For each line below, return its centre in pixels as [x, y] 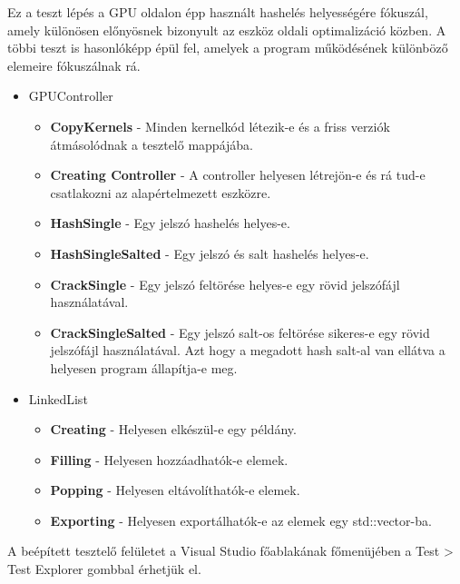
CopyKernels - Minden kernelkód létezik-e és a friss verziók [220, 126]
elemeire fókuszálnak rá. [74, 65]
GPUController [71, 96]
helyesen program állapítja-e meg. [144, 367]
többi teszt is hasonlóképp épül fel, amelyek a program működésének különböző [228, 48]
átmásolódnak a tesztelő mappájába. [152, 144]
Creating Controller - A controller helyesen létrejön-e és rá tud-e [238, 175]
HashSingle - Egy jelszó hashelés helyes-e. [170, 223]
